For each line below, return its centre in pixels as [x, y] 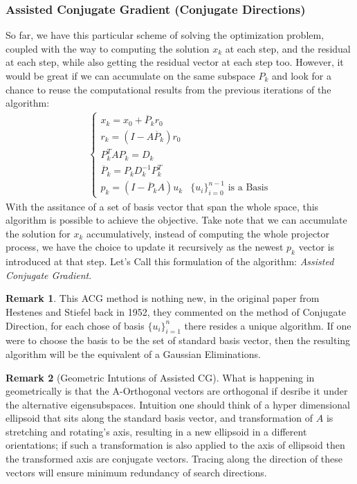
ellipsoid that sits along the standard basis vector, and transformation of [159, 418]
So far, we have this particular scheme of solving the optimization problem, [165, 35]
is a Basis [248, 188]
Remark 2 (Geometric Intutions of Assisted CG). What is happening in [160, 377]
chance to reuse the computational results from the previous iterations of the [168, 89]
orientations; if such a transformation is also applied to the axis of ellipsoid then [175, 445]
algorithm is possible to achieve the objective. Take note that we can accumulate [176, 220]
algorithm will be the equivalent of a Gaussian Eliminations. [133, 353]
